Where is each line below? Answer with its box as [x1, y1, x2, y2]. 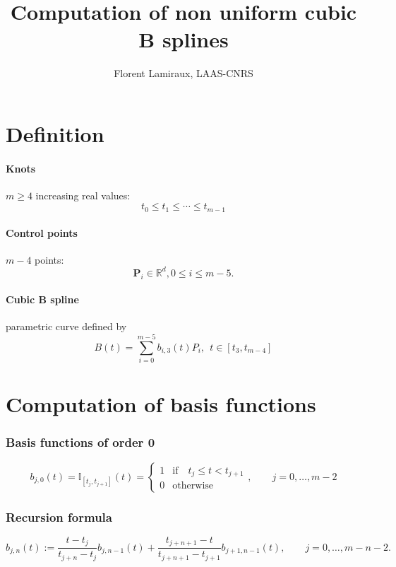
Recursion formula [6, 508, 112, 525]
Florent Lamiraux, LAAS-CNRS [114, 66, 253, 81]
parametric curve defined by [6, 319, 127, 334]
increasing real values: [35, 187, 131, 202]
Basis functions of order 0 [6, 433, 155, 451]
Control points [6, 225, 78, 240]
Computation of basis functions [6, 390, 316, 419]
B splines [138, 25, 229, 54]
